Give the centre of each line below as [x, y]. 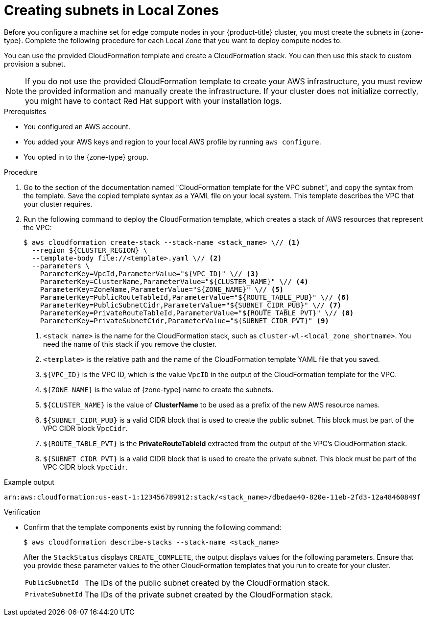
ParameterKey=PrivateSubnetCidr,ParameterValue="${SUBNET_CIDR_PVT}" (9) [184, 321]
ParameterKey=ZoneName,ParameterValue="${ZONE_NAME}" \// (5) [162, 289]
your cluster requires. [58, 204]
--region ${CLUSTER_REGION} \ [89, 250]
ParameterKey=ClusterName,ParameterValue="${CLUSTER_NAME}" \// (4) [174, 281]
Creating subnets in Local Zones [111, 10]
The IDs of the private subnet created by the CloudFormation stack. [209, 594]
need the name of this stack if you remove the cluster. [130, 344]
